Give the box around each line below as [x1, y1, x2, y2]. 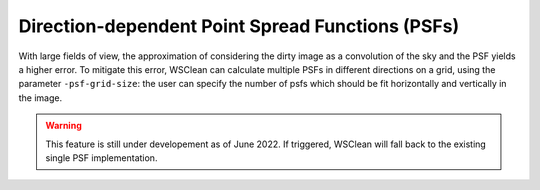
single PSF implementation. [45, 151, 158, 164]
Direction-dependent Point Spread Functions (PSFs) [18, 15, 460, 37]
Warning [45, 120, 82, 132]
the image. [18, 91, 63, 104]
